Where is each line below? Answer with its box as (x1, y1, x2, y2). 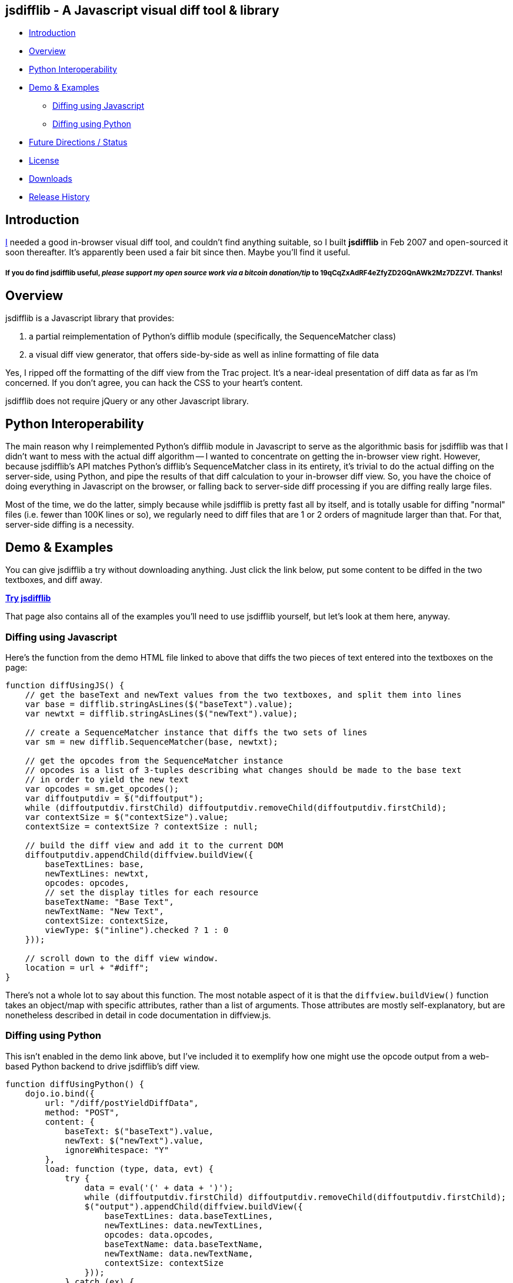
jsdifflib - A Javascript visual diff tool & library (5, 3, 279, 18)
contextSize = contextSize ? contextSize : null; (25, 821, 258, 831)
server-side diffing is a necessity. (5, 519, 134, 530)
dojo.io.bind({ (25, 1088, 95, 1098)
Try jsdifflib (5, 593, 51, 604)
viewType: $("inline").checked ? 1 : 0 (45, 925, 229, 935)
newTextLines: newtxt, (45, 868, 149, 878)
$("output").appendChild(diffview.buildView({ (84, 1201, 303, 1211)
